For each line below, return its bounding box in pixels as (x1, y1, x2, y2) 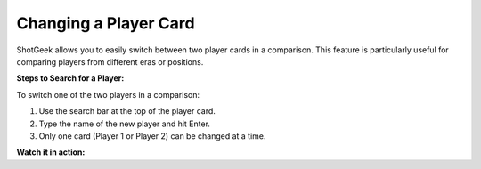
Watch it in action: (16, 147, 86, 157)
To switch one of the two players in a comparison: (16, 89, 200, 100)
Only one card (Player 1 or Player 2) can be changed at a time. (38, 130, 266, 141)
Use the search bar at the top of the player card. (38, 106, 216, 117)
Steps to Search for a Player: (16, 73, 125, 84)
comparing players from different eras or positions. (16, 56, 204, 67)
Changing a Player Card (16, 13, 195, 33)
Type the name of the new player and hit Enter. (38, 118, 211, 129)
